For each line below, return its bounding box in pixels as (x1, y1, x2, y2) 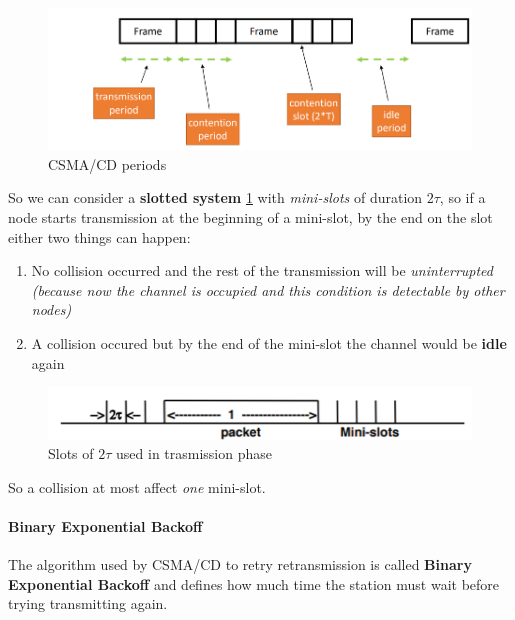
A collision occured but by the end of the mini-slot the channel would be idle (31, 333, 507, 354)
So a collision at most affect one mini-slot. (8, 476, 266, 497)
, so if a (439, 187, 486, 208)
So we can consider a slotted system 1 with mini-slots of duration (8, 187, 423, 208)
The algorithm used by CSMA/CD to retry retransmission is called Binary (8, 554, 472, 575)
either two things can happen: (8, 226, 191, 247)
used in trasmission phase (116, 443, 273, 464)
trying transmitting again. (8, 593, 168, 614)
